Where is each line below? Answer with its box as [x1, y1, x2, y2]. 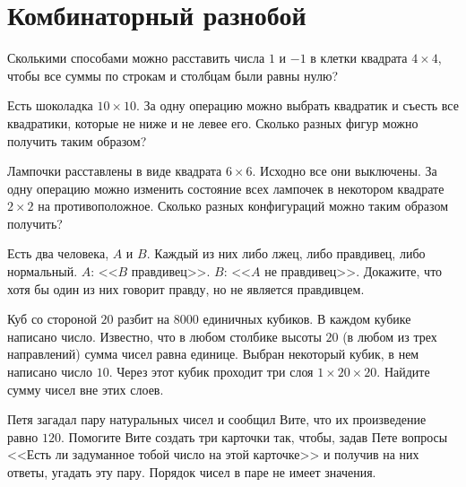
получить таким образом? [7, 131, 147, 150]
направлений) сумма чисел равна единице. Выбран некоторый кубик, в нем [7, 344, 419, 363]
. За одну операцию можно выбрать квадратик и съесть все [135, 96, 459, 115]
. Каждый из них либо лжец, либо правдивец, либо [146, 244, 426, 263]
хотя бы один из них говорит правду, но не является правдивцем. [7, 279, 365, 298]
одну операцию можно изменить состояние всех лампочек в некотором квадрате [7, 178, 444, 197]
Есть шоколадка [7, 96, 93, 115]
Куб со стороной [7, 309, 97, 328]
